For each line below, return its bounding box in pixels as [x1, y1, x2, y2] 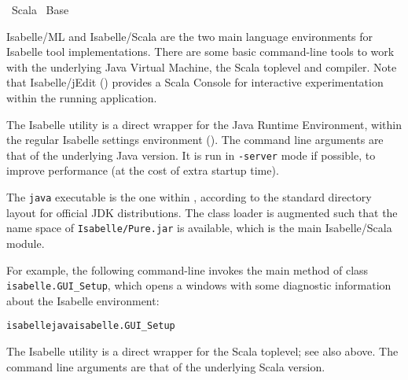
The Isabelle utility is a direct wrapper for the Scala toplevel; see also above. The [6, 343, 399, 359]
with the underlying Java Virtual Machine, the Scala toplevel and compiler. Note [6, 58, 397, 75]
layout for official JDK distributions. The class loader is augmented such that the [6, 204, 398, 220]
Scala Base [11, 2, 69, 17]
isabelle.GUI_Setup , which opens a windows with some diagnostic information [6, 277, 391, 293]
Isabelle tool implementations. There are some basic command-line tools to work [6, 43, 395, 60]
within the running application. [6, 89, 157, 105]
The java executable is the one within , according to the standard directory [6, 189, 372, 205]
